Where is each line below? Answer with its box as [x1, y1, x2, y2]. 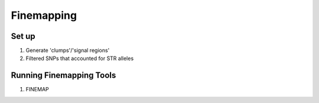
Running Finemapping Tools [11, 71, 116, 81]
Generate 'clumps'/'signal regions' [25, 47, 110, 54]
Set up [11, 31, 35, 41]
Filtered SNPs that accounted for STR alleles [25, 55, 134, 62]
